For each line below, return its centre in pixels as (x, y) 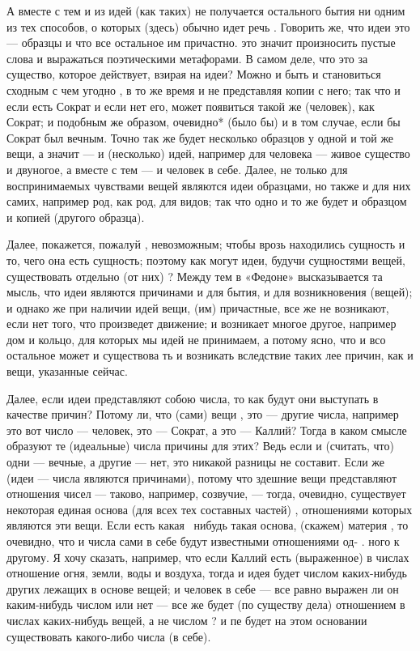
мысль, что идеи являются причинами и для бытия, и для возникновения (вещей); (210, 292)
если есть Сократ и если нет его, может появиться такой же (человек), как (191, 106)
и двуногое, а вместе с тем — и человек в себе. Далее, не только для (177, 169)
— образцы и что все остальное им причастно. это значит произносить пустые (201, 43)
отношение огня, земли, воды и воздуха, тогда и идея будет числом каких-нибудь (207, 573)
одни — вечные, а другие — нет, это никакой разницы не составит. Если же (196, 462)
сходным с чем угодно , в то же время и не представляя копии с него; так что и (204, 89)
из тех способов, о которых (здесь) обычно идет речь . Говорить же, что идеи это (208, 26)
